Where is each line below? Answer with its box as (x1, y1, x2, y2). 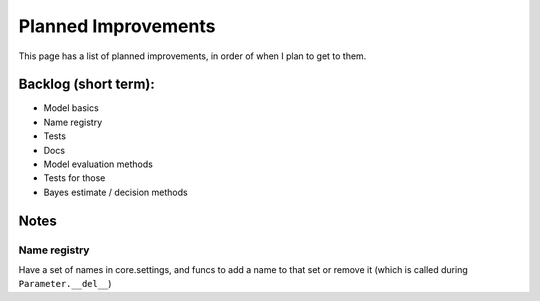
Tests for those (43, 172, 106, 184)
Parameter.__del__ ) (18, 278, 112, 290)
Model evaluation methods (43, 158, 154, 170)
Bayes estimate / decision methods (43, 186, 189, 198)
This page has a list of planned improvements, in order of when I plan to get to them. (18, 50, 367, 62)
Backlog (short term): (18, 76, 155, 93)
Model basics (43, 102, 99, 114)
